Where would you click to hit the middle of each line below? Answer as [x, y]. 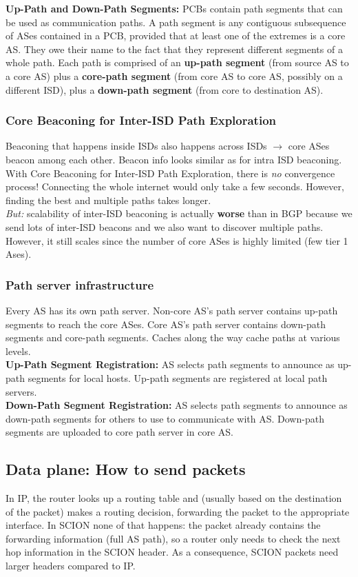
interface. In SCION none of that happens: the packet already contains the [163, 525]
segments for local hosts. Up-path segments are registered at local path [178, 377]
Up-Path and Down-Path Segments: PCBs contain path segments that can [174, 8]
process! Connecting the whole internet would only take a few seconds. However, [175, 186]
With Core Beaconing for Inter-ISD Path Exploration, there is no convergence [170, 173]
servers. [21, 391]
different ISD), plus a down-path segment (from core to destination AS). [165, 89]
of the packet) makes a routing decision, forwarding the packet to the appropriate [178, 511]
